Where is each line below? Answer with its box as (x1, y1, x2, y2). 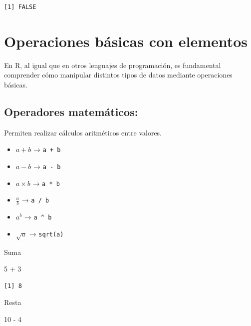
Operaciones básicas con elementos (4, 30, 248, 51)
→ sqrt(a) (29, 228, 64, 238)
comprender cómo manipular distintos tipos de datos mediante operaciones (4, 69, 233, 80)
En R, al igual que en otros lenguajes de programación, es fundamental (4, 59, 221, 70)
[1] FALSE (4, 3, 36, 10)
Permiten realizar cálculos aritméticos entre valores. (4, 127, 162, 137)
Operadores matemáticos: (4, 103, 138, 119)
